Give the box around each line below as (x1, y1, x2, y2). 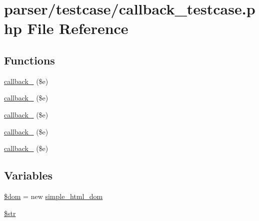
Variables (4, 167, 53, 183)
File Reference (27, 18, 128, 38)
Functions (4, 52, 55, 67)
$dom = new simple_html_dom (4, 190, 103, 201)
